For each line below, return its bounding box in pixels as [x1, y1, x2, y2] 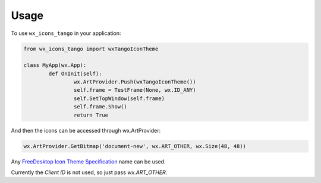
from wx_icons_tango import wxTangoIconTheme [23, 45, 159, 52]
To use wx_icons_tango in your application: [11, 30, 121, 37]
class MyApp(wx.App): [23, 62, 87, 69]
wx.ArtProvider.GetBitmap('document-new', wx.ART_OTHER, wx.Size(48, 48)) [23, 143, 247, 149]
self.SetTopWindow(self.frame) [73, 95, 165, 102]
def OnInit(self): [48, 70, 102, 77]
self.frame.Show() [73, 104, 127, 110]
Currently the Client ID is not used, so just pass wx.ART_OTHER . [11, 169, 168, 176]
